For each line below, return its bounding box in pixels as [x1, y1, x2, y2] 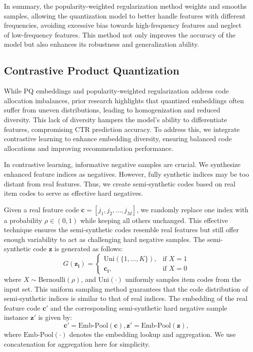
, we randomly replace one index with [136, 204, 249, 214]
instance [4, 312, 28, 322]
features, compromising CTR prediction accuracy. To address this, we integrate [4, 124, 240, 134]
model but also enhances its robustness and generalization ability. [4, 39, 199, 49]
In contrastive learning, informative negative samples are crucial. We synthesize [4, 159, 241, 169]
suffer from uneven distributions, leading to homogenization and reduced [4, 105, 220, 115]
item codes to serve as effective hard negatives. [4, 188, 143, 198]
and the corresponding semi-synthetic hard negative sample [50, 302, 227, 313]
